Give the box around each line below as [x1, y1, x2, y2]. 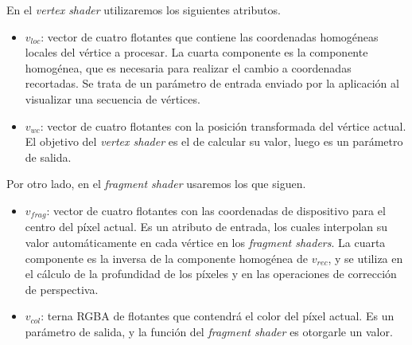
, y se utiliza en [328, 249, 403, 266]
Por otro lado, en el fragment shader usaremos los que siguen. [6, 175, 306, 192]
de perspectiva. [25, 280, 99, 297]
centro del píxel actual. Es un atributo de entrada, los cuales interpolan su [25, 218, 388, 235]
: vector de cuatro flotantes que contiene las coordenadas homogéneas [41, 28, 379, 45]
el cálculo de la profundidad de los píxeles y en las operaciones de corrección [25, 265, 397, 282]
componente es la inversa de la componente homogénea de [25, 249, 308, 266]
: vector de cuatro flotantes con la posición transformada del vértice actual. [40, 117, 406, 134]
